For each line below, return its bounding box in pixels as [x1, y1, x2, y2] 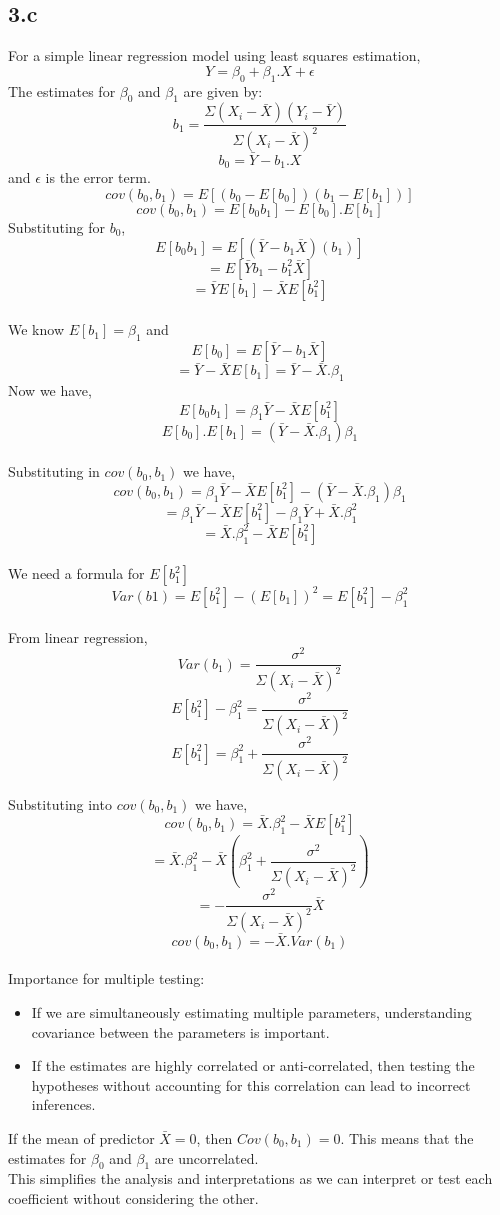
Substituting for [8, 217, 105, 238]
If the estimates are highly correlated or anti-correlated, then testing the [31, 1055, 475, 1076]
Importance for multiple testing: [8, 968, 205, 989]
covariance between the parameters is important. [31, 1021, 330, 1042]
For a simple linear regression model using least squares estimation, [8, 45, 421, 66]
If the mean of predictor [8, 1127, 155, 1148]
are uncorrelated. [154, 1147, 259, 1168]
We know [8, 319, 64, 340]
